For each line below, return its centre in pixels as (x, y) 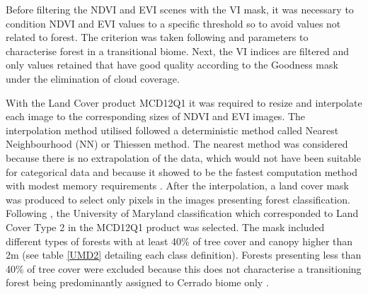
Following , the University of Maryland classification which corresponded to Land (182, 213)
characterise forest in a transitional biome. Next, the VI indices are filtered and (178, 51)
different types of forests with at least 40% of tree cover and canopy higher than (179, 241)
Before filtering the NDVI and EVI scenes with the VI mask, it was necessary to (180, 9)
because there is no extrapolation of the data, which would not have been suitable (183, 157)
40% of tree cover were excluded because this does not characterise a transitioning (184, 268)
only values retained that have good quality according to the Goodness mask (172, 65)
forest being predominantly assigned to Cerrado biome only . (137, 282)
